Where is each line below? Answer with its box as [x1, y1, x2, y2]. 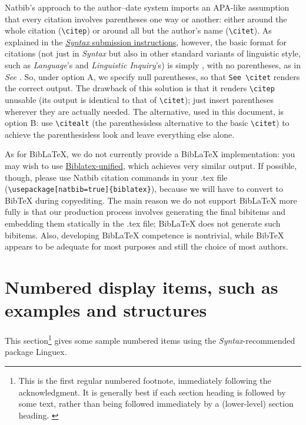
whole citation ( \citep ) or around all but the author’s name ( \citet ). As [5, 24, 272, 36]
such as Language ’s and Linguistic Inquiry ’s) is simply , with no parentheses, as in [5, 59, 301, 71]
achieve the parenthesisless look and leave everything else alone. [5, 128, 235, 140]
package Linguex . [5, 346, 67, 358]
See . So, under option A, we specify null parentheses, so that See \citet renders [5, 70, 300, 82]
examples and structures [5, 298, 207, 322]
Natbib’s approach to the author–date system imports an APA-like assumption [5, 1, 290, 13]
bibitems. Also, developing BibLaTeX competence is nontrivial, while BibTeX [5, 228, 284, 241]
